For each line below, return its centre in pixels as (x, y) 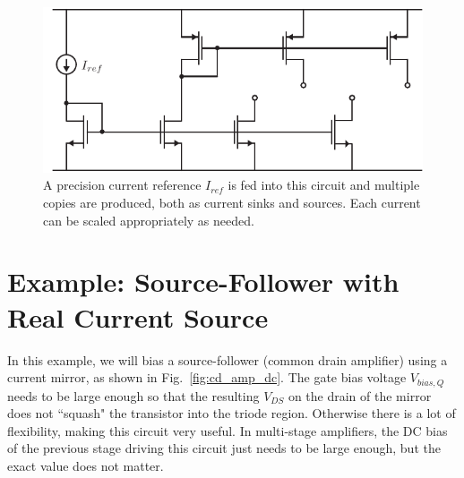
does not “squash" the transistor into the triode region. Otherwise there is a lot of (232, 413)
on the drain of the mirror (360, 395)
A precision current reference (122, 185)
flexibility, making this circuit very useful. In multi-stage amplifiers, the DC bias (228, 430)
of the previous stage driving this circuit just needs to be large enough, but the (224, 448)
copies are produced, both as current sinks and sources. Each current (232, 203)
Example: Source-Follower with (203, 282)
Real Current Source (138, 316)
